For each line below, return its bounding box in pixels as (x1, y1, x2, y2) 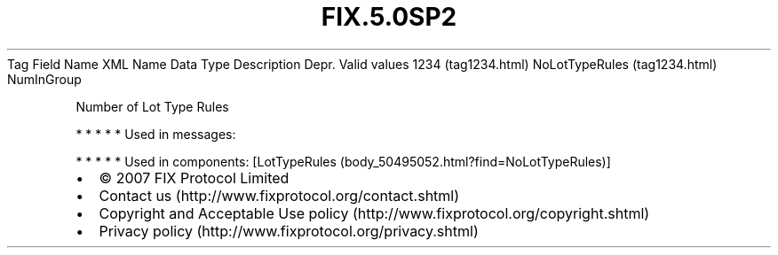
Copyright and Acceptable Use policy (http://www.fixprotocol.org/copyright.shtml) (99, 204, 650, 222)
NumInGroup (7, 71, 82, 87)
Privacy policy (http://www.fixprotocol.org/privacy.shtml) (99, 221, 479, 240)
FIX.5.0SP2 (321, 2, 457, 32)
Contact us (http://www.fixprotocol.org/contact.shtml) (99, 186, 460, 205)
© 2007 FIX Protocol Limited (99, 168, 290, 187)
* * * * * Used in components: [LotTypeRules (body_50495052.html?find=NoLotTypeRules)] (75, 153, 611, 169)
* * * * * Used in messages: (75, 126, 236, 142)
